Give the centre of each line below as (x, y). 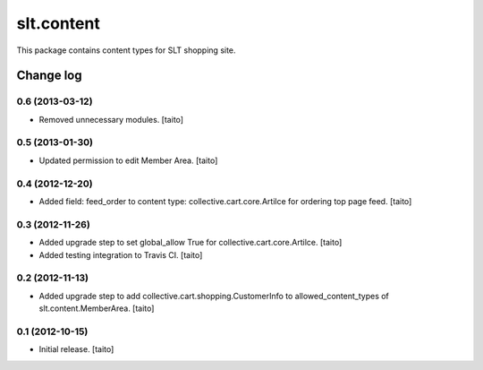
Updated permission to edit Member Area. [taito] (128, 160)
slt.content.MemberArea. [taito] (97, 308)
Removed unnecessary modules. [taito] (111, 119)
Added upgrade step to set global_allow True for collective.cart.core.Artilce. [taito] (191, 243)
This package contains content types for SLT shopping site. (126, 50)
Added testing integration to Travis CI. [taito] (121, 254)
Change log (49, 76)
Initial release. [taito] (76, 349)
